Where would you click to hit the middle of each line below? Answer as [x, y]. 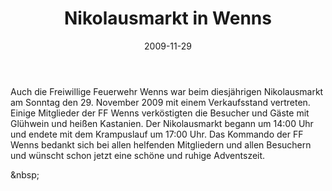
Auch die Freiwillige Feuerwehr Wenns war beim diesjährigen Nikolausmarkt [167, 91]
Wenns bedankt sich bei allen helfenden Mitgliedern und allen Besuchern [161, 144]
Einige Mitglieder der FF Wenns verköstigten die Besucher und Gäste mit [160, 113]
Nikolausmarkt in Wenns [168, 18]
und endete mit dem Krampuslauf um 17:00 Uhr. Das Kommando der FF [157, 134]
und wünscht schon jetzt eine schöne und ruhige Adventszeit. [138, 155]
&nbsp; [25, 174]
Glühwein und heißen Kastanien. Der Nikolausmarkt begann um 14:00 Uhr [162, 123]
